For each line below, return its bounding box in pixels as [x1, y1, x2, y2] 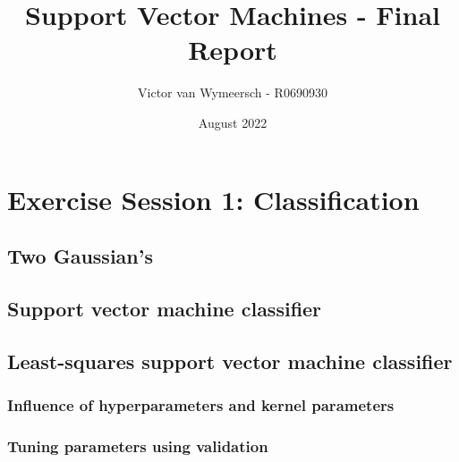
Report [188, 31, 277, 68]
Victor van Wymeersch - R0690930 [138, 83, 327, 102]
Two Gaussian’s [7, 242, 153, 270]
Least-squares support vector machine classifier [7, 347, 453, 374]
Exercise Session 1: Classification [7, 181, 420, 217]
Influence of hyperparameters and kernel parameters [7, 393, 395, 416]
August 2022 [198, 113, 268, 131]
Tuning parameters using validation [7, 434, 268, 457]
